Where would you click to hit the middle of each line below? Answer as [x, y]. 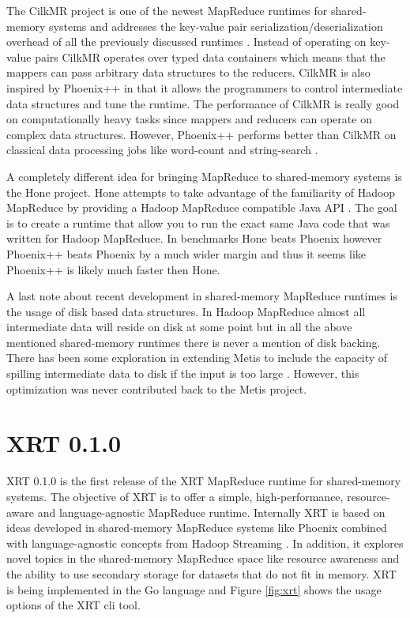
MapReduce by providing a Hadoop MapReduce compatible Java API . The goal [202, 207]
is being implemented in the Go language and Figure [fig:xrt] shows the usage [194, 589]
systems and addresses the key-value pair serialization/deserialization [216, 26]
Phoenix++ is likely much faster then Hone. [113, 269]
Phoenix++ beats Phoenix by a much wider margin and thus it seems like [186, 253]
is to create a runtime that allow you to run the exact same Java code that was [198, 222]
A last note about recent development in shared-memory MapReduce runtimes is [202, 296]
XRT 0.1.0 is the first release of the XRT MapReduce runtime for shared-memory [204, 481]
